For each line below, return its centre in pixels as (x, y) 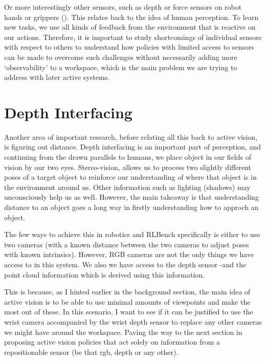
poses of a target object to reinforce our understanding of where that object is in (130, 177)
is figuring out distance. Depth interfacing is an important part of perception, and (132, 147)
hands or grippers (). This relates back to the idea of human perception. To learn (131, 17)
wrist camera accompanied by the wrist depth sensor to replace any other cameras (133, 321)
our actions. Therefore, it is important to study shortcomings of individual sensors (133, 37)
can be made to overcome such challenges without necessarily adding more (121, 57)
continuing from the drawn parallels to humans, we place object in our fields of (128, 157)
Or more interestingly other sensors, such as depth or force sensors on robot (123, 7)
